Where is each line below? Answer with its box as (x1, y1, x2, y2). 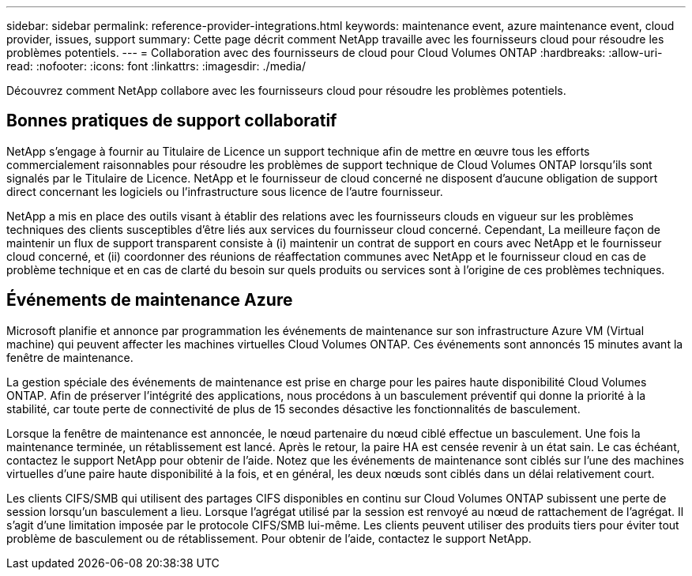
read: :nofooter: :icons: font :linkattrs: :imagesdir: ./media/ (6, 59, 306, 73)
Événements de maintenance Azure (6, 290, 293, 311)
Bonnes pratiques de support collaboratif (6, 111, 337, 131)
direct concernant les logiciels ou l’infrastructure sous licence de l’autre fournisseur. (6, 184, 443, 198)
